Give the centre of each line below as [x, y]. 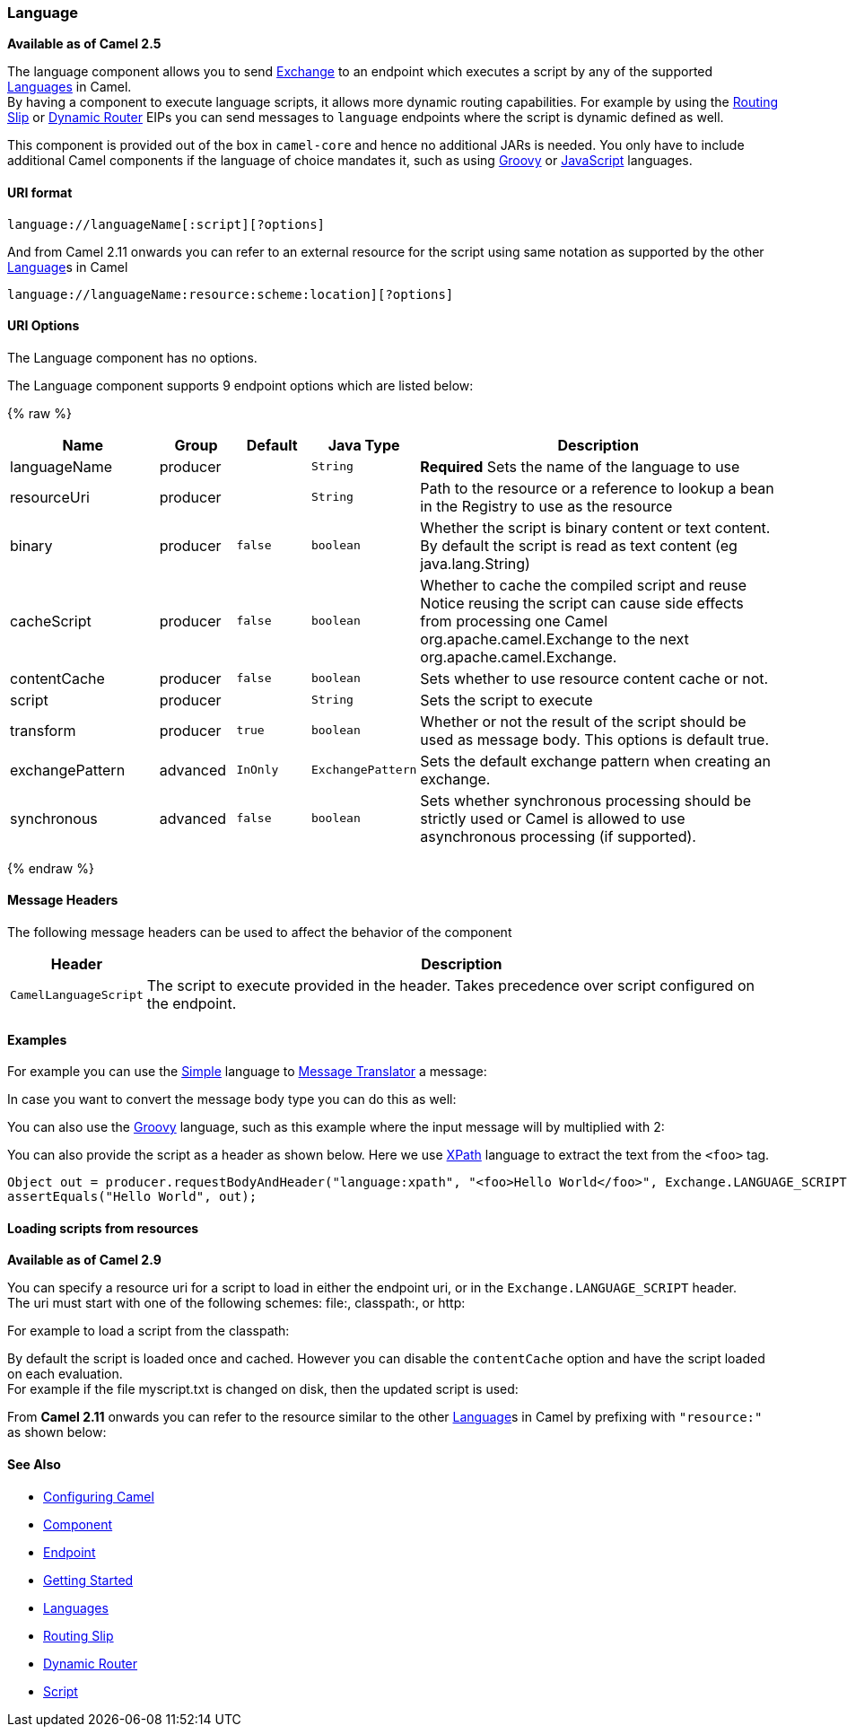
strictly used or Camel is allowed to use [553, 818]
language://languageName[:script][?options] [166, 224]
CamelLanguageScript [77, 994]
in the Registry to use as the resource [546, 506]
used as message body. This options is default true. [594, 739]
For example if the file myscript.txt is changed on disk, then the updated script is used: [263, 1389]
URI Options [44, 326]
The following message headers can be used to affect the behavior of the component [260, 933]
